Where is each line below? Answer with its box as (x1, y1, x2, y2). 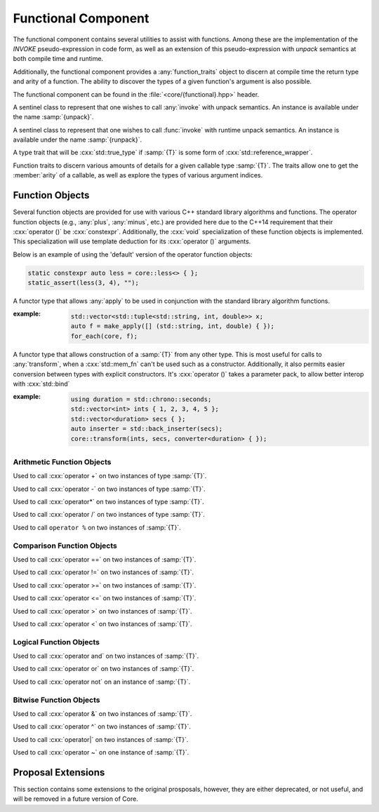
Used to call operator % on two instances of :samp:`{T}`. (13, 523, 182, 532)
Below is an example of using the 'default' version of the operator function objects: (13, 250, 253, 259)
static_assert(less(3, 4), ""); (27, 279, 140, 287)
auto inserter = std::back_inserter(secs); (70, 425, 223, 433)
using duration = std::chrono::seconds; (70, 395, 212, 403)
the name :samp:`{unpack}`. (13, 113, 94, 121)
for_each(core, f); (70, 332, 138, 340)
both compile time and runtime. (13, 55, 104, 63)
